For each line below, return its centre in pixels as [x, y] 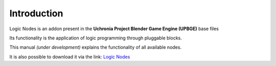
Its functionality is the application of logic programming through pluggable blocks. [96, 38]
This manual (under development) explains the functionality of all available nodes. [95, 47]
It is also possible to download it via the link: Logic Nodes [70, 57]
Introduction [36, 13]
